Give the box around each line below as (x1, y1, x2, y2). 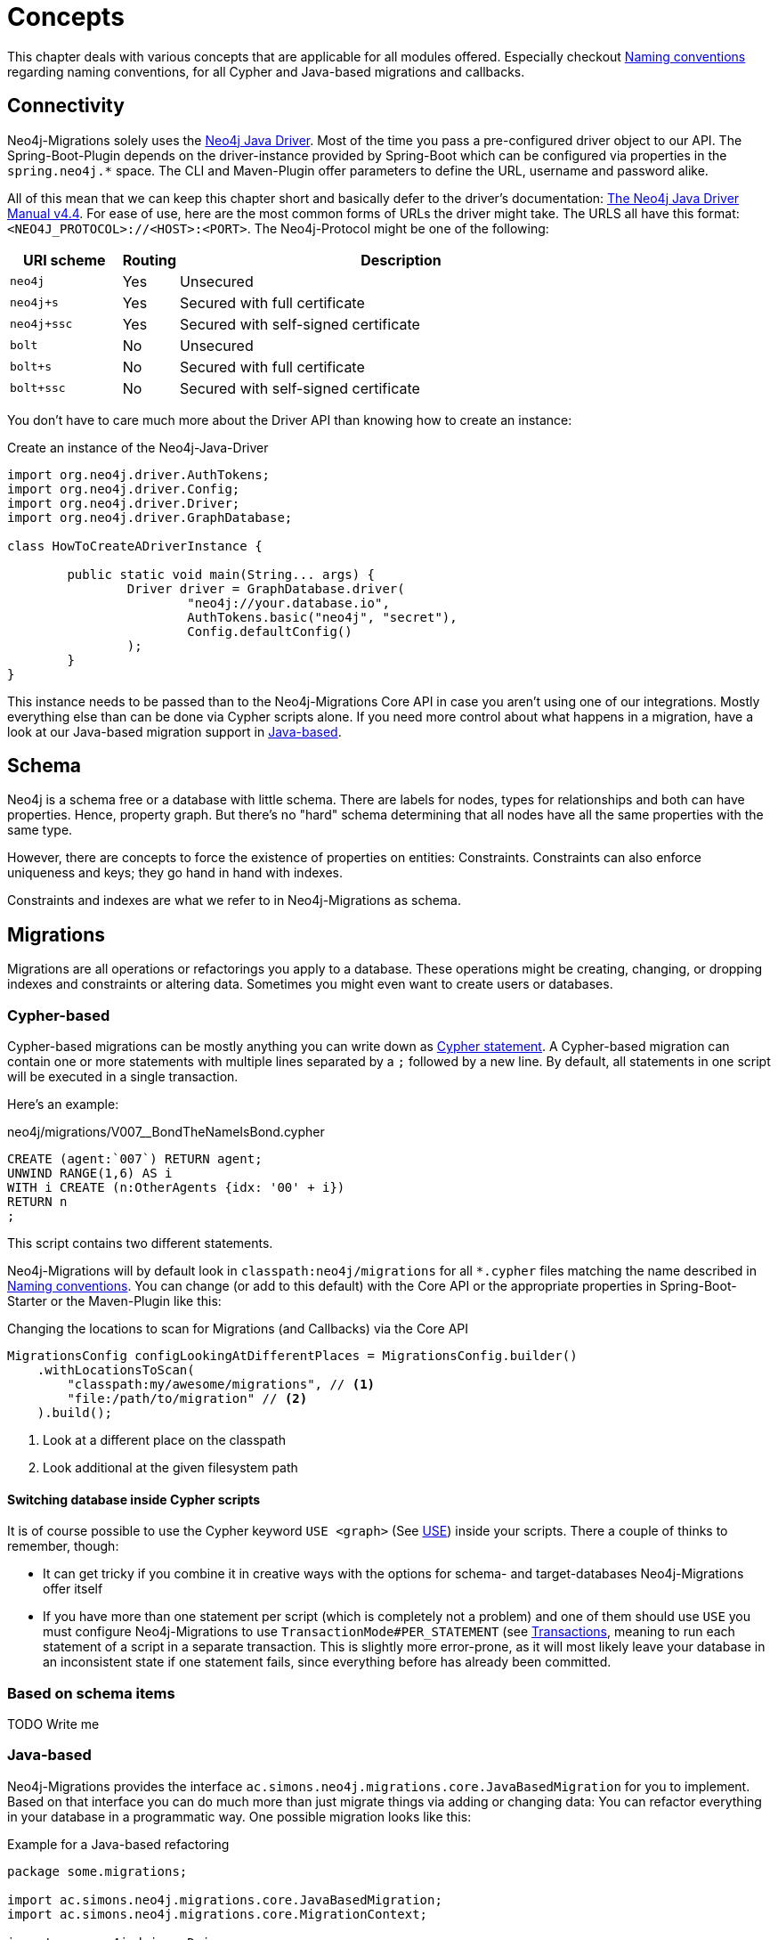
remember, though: (7, 1538, 119, 1554)
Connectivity (7, 94, 125, 118)
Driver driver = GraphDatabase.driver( (126, 581, 405, 596)
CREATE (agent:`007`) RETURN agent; (7, 1152, 263, 1167)
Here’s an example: (7, 1096, 119, 1113)
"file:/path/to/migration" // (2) (67, 1391, 308, 1406)
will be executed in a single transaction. (7, 1069, 239, 1085)
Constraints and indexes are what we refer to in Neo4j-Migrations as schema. (7, 893, 461, 909)
